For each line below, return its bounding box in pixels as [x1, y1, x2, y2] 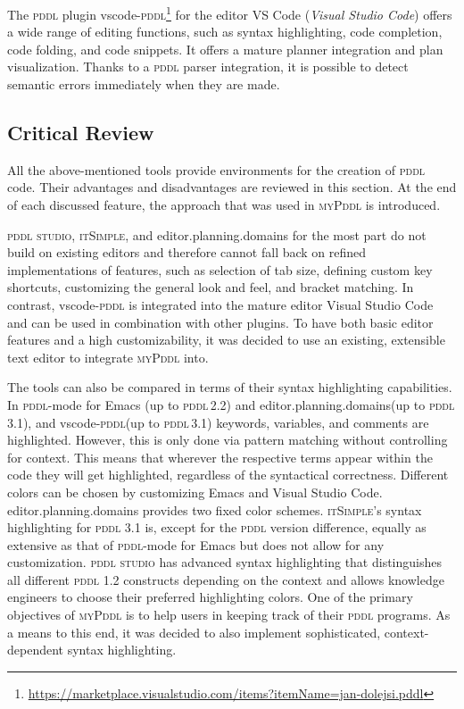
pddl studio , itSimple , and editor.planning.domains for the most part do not [7, 225, 427, 244]
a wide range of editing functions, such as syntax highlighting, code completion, [7, 22, 443, 41]
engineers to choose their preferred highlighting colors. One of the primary [7, 588, 413, 606]
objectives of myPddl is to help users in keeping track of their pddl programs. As [7, 605, 451, 624]
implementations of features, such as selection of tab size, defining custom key [7, 260, 433, 279]
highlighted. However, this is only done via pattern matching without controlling [7, 430, 448, 449]
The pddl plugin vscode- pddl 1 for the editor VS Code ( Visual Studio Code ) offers [7, 3, 452, 23]
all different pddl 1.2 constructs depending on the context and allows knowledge [7, 570, 444, 588]
